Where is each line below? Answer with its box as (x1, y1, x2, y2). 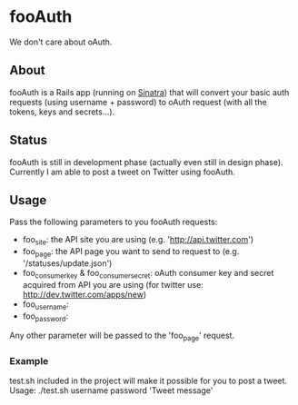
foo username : (22, 298, 70, 311)
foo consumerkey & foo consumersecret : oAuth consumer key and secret (22, 267, 274, 281)
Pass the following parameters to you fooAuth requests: (9, 216, 218, 228)
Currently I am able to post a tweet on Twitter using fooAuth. (9, 166, 236, 177)
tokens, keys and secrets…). (9, 106, 115, 117)
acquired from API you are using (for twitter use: (22, 279, 204, 290)
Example (9, 355, 49, 368)
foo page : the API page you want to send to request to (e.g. (22, 246, 240, 259)
